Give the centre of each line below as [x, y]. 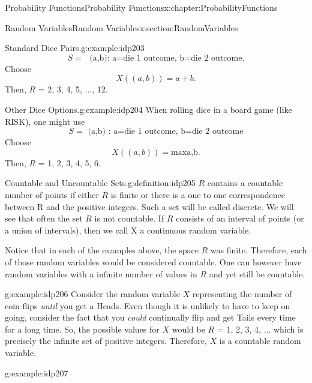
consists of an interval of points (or [240, 218]
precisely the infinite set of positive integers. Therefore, [106, 341]
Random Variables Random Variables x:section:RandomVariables [121, 27]
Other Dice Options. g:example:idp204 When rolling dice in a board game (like [148, 109]
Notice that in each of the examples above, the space [102, 250]
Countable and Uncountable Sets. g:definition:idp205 [100, 183]
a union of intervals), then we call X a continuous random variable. [128, 230]
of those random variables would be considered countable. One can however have [153, 261]
